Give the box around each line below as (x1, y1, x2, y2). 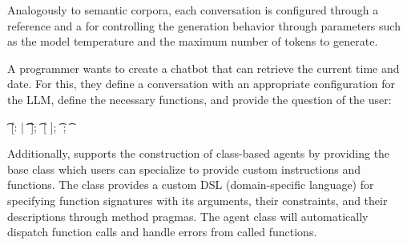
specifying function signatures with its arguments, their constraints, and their (7, 191, 388, 208)
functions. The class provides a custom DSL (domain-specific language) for (7, 176, 374, 193)
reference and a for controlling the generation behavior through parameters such (7, 17, 401, 34)
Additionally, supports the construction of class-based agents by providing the (7, 145, 390, 162)
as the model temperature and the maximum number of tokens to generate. (7, 33, 378, 50)
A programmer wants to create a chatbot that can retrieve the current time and (7, 59, 400, 76)
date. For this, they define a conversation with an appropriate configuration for (7, 75, 396, 92)
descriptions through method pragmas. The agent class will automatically (7, 207, 369, 224)
